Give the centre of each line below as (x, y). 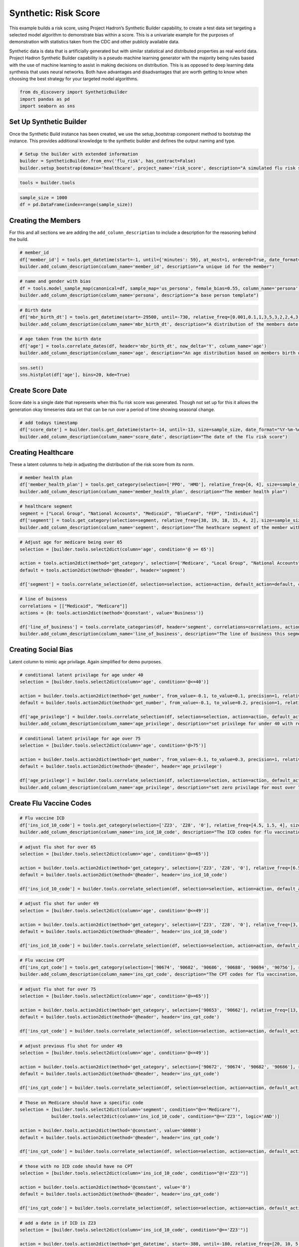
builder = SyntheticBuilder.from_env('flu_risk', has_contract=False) (108, 161)
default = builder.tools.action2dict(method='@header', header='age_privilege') (121, 766)
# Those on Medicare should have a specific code (81, 1103)
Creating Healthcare (41, 453)
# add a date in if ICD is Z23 (58, 1223)
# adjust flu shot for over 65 (58, 847)
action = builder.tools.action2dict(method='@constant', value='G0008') (110, 1131)
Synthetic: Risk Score (55, 13)
